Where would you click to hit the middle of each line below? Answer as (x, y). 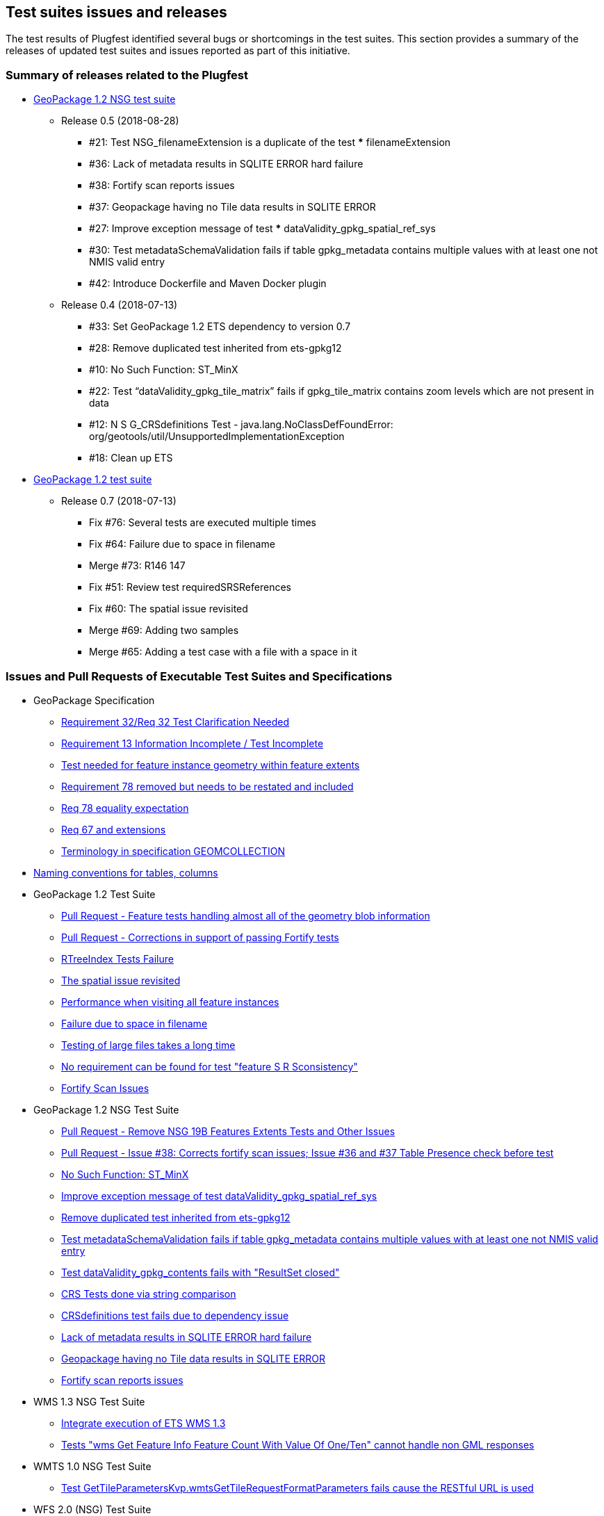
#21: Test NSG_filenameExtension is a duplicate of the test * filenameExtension (270, 142)
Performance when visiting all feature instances (170, 1002)
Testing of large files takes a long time (148, 1045)
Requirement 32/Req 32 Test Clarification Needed (176, 722)
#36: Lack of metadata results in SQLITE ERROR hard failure (226, 164)
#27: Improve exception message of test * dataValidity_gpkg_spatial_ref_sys (262, 229)
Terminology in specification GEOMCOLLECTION (173, 851)
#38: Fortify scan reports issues (162, 186)
